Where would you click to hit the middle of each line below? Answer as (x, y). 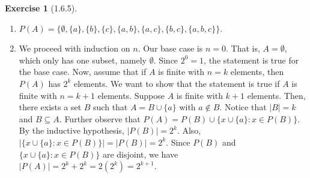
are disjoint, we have (140, 154)
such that (111, 107)
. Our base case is (170, 48)
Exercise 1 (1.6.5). (41, 8)
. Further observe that (100, 118)
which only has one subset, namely (83, 60)
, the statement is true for (251, 60)
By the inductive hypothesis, (71, 130)
